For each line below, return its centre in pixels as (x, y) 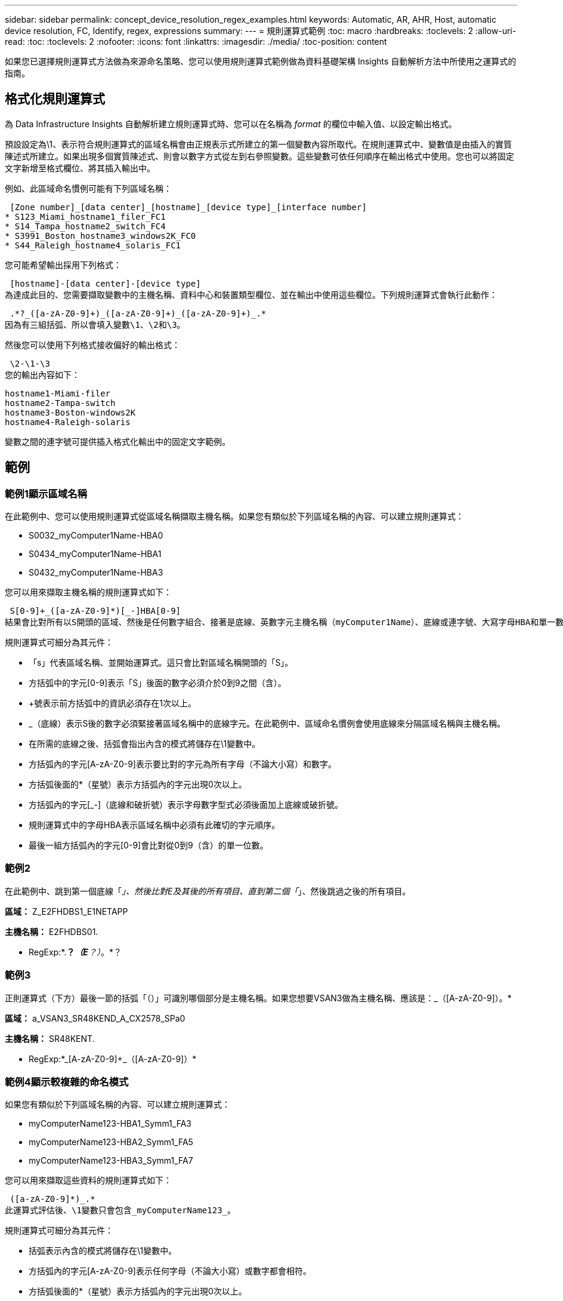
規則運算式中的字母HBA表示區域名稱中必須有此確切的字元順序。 (154, 825)
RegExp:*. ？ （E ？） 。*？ (75, 952)
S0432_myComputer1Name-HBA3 (96, 573)
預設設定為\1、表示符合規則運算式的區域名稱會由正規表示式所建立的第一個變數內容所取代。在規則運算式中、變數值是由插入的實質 (259, 144)
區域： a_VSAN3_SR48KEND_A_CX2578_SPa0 (95, 1018)
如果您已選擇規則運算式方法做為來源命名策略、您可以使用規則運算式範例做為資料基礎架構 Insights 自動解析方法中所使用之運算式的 (261, 61)
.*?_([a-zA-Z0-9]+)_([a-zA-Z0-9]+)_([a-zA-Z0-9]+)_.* (138, 313)
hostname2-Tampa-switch (60, 403)
